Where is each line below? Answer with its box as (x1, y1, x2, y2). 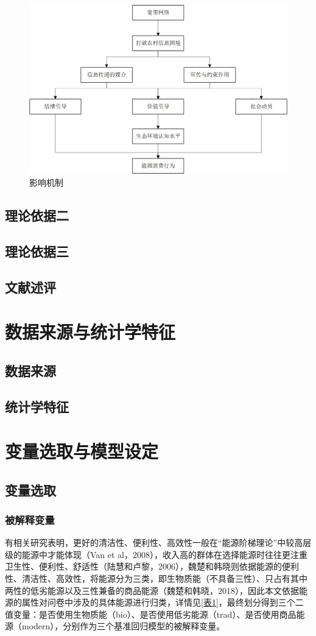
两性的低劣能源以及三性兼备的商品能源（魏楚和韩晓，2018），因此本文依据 (5, 584, 299, 596)
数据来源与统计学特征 (5, 319, 176, 344)
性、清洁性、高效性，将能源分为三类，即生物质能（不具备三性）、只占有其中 (5, 572, 307, 585)
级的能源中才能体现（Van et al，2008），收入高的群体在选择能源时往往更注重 (5, 548, 307, 560)
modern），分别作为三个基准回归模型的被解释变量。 (21, 620, 225, 632)
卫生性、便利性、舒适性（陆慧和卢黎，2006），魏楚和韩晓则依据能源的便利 (5, 560, 299, 573)
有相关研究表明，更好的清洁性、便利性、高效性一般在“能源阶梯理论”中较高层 (5, 536, 312, 549)
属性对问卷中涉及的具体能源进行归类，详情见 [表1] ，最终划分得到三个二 (21, 596, 304, 609)
